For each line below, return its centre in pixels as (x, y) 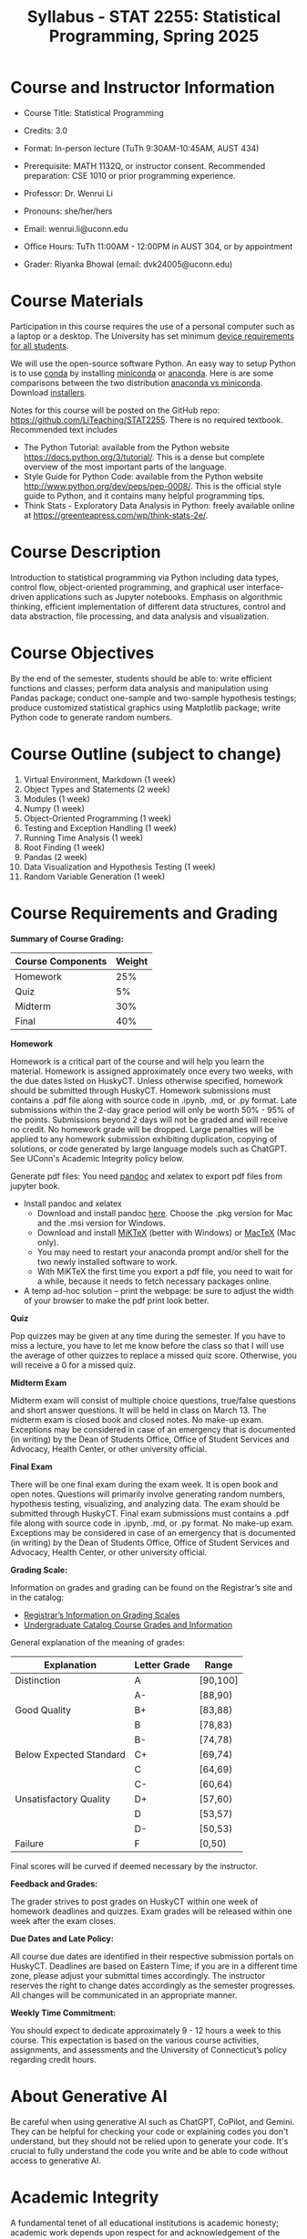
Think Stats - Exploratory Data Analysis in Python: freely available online (159, 505)
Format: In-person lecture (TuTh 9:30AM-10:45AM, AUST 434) (141, 148)
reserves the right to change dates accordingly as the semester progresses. (153, 1985)
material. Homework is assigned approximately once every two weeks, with (152, 1071)
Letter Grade (162, 1665)
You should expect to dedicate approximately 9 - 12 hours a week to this (146, 2030)
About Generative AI (89, 2096)
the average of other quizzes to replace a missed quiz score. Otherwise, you (153, 1355)
